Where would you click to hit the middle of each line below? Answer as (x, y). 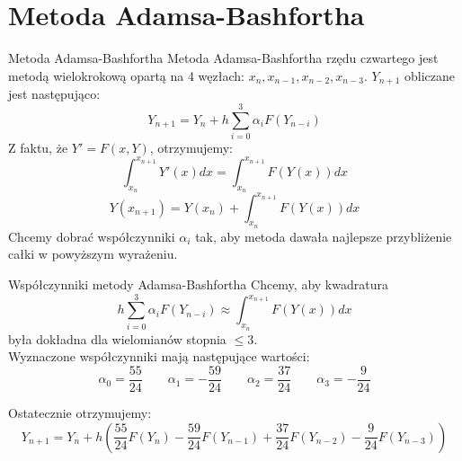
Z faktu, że (38, 147)
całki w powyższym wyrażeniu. (93, 254)
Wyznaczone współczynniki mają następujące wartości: (159, 356)
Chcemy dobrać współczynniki (92, 236)
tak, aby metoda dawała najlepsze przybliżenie (324, 236)
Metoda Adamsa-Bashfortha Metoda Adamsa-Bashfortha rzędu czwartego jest (223, 58)
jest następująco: (54, 94)
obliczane (430, 75)
